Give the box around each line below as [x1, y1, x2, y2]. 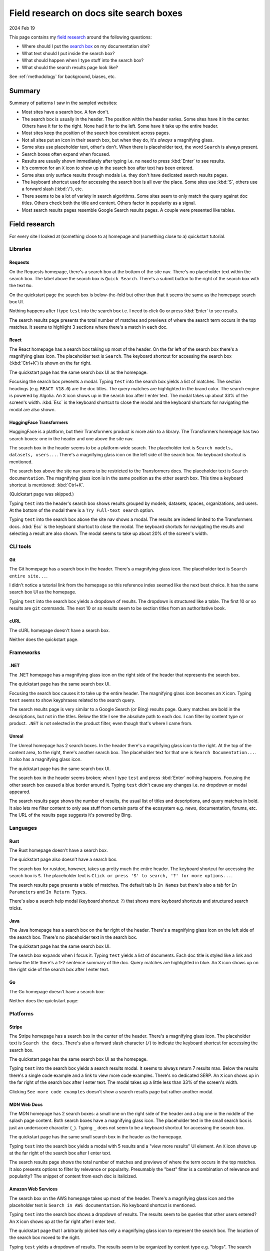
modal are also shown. [9, 406, 56, 412]
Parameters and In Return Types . [9, 889, 87, 895]
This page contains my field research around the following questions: [9, 34, 152, 40]
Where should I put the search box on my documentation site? [21, 43, 150, 50]
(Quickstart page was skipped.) [9, 491, 74, 497]
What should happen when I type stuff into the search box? [21, 58, 144, 64]
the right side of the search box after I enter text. [9, 966, 109, 973]
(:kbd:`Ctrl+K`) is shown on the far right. [9, 360, 92, 366]
